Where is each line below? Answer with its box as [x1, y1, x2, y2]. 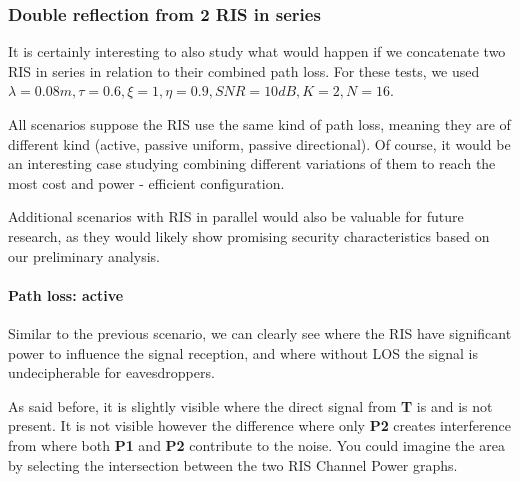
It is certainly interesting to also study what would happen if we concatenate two [8, 41, 506, 62]
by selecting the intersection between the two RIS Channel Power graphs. [8, 454, 458, 475]
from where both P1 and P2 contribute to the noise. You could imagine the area [8, 434, 505, 455]
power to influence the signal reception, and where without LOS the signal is [8, 342, 478, 363]
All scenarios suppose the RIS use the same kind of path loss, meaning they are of [8, 114, 511, 134]
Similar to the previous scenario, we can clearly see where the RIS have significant [8, 322, 512, 343]
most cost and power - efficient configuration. [8, 172, 285, 193]
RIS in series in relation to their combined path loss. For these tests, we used [8, 60, 480, 81]
